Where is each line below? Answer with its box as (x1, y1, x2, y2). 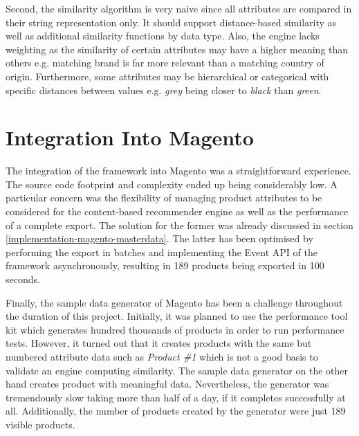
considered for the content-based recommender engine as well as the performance (6, 204, 349, 219)
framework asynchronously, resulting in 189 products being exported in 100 (6, 258, 324, 273)
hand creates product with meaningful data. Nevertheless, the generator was (6, 376, 329, 391)
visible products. (6, 417, 75, 431)
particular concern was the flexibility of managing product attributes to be (6, 190, 322, 205)
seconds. (6, 272, 40, 287)
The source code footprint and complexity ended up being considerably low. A (6, 176, 338, 191)
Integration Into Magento (6, 123, 254, 152)
